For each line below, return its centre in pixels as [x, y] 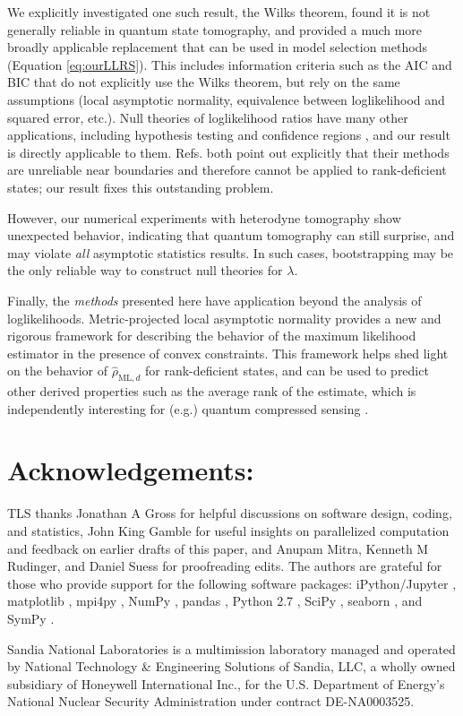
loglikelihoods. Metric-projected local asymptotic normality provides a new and [224, 318]
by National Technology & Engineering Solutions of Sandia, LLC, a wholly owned [231, 666]
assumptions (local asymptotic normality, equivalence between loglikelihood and [226, 99]
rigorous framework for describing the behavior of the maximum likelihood [212, 336]
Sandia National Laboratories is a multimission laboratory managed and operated [231, 648]
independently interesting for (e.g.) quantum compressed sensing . [188, 408]
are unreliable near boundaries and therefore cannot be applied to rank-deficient [227, 170]
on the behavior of [58, 371]
